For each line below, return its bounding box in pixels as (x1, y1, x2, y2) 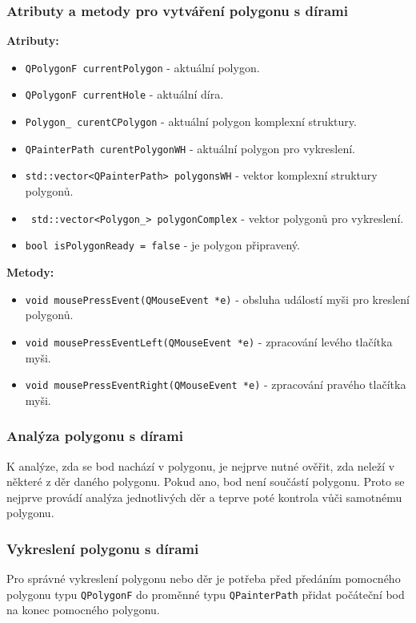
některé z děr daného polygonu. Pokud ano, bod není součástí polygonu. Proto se (6, 473, 405, 490)
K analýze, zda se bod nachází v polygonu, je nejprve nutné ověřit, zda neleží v (6, 457, 395, 474)
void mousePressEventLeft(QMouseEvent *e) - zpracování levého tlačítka (25, 333, 393, 350)
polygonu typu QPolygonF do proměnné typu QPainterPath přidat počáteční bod (6, 585, 405, 602)
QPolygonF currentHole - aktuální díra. (25, 86, 224, 103)
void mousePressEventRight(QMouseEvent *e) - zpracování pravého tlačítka (25, 376, 406, 393)
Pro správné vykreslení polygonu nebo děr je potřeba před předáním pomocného (6, 570, 401, 587)
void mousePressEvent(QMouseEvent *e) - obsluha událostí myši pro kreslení (25, 290, 410, 307)
